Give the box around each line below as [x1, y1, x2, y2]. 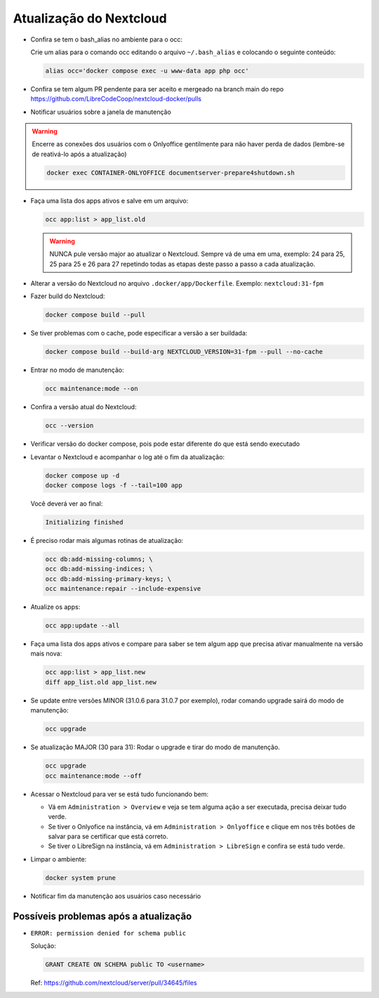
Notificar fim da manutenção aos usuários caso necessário [30, 892, 201, 900]
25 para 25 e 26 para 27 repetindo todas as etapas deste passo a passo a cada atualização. [49, 260, 316, 268]
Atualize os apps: [30, 603, 81, 611]
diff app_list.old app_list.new [45, 678, 157, 686]
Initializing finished [45, 518, 124, 526]
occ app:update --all [45, 622, 120, 629]
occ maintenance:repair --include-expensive [45, 584, 201, 593]
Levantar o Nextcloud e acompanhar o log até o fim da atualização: [30, 452, 225, 461]
